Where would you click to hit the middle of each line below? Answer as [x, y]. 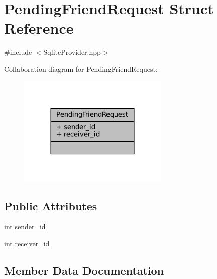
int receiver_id [27, 243]
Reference [39, 28]
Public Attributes [51, 205]
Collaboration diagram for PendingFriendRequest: [81, 69]
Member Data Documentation [84, 270]
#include [18, 52]
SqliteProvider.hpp [72, 52]
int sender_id [25, 226]
